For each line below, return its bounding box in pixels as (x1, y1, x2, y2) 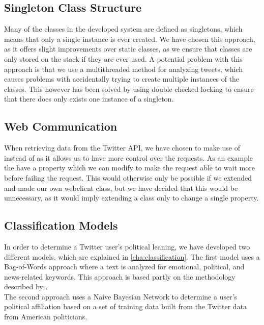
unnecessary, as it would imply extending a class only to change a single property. (4, 192, 259, 203)
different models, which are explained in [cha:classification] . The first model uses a (4, 251, 260, 262)
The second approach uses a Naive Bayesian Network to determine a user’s (4, 291, 238, 302)
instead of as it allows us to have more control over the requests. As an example (4, 152, 253, 163)
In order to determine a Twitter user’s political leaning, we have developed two (4, 241, 250, 252)
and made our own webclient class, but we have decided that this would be (4, 182, 238, 193)
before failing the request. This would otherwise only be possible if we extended (4, 172, 252, 183)
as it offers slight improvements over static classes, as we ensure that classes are (4, 43, 252, 54)
